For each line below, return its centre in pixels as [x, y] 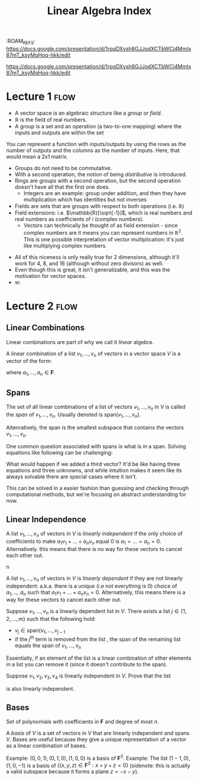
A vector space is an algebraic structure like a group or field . [88, 113]
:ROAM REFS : [21, 41]
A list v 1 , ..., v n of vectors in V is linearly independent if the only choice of [95, 534]
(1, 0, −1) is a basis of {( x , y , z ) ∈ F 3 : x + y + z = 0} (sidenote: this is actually [98, 765]
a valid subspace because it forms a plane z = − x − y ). [72, 772]
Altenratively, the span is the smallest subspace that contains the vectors [95, 427]
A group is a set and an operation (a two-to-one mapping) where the [98, 126]
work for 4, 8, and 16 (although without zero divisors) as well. [89, 263]
